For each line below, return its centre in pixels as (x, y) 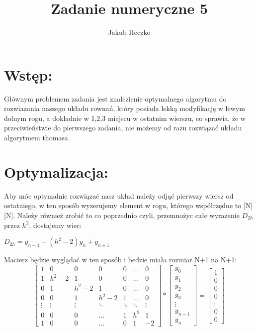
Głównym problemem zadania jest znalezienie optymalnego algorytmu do (115, 98)
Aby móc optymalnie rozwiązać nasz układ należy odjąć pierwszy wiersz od (119, 195)
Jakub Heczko (129, 32)
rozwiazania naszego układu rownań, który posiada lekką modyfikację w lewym (125, 108)
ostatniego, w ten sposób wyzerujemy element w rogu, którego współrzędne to (123, 205)
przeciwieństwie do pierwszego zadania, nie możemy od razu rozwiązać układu (123, 128)
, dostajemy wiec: (55, 225)
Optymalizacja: (56, 171)
